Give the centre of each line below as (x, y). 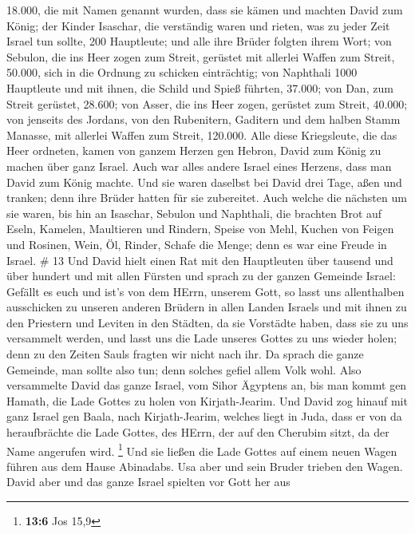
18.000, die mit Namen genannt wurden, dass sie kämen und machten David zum (205, 10)
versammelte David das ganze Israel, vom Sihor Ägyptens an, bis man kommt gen (207, 385)
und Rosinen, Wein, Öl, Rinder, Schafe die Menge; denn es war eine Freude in (197, 244)
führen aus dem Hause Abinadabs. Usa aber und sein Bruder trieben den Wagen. (205, 466)
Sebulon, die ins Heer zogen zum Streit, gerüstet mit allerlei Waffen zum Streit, (201, 56)
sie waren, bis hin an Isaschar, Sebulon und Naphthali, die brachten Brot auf (194, 213)
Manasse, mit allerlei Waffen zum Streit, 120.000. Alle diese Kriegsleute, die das (202, 134)
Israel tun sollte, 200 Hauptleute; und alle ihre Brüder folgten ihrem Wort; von (199, 41)
